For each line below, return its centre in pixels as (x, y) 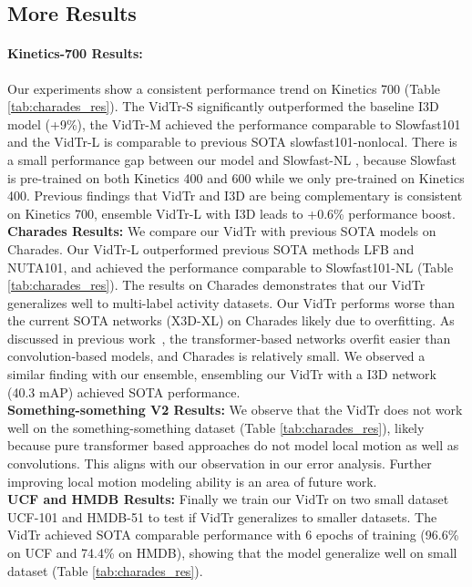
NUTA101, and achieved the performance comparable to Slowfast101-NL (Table (231, 267)
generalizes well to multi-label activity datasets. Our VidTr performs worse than (231, 302)
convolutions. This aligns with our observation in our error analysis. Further (220, 463)
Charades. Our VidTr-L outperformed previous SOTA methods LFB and (211, 248)
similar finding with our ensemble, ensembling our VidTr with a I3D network (222, 374)
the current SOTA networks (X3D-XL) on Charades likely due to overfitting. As (231, 320)
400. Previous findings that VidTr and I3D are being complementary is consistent (235, 196)
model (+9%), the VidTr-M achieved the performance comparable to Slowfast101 (234, 124)
